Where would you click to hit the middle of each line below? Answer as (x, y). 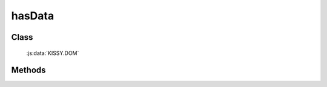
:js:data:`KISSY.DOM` (53, 53)
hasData (33, 16)
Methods (28, 70)
